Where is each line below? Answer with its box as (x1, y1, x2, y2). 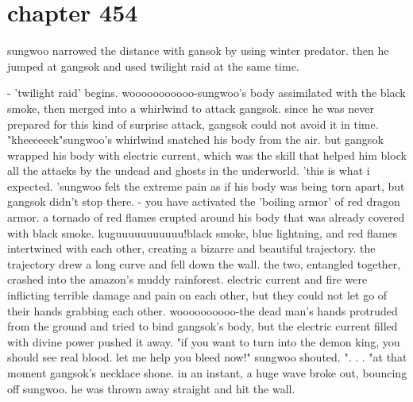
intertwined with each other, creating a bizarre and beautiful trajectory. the (7, 240, 376, 257)
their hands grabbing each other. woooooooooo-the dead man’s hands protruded (7, 302, 398, 319)
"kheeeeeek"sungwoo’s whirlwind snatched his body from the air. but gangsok (7, 131, 384, 148)
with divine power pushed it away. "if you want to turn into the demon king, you (7, 333, 400, 350)
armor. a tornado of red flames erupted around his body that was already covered (7, 209, 405, 226)
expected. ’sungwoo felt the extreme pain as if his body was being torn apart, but (7, 177, 405, 194)
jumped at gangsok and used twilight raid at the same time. (7, 57, 299, 74)
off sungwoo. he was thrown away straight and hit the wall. (7, 380, 295, 396)
